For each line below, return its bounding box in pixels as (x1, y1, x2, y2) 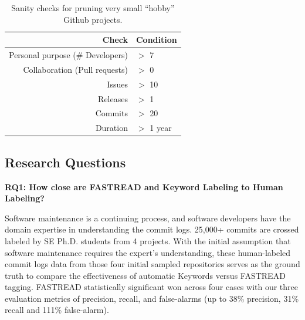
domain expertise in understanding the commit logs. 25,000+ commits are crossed (5, 223, 299, 235)
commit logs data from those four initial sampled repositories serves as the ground (5, 258, 300, 270)
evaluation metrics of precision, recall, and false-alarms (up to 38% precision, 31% (5, 292, 299, 304)
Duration (95, 122, 128, 134)
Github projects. (63, 13, 123, 25)
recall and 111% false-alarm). (5, 304, 109, 316)
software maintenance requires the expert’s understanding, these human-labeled (5, 246, 291, 258)
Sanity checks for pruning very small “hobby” (11, 2, 175, 14)
